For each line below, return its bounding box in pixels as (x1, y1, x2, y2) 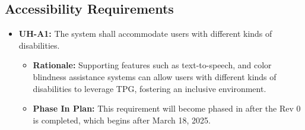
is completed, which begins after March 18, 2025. (33, 113, 211, 126)
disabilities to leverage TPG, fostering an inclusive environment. (33, 82, 266, 94)
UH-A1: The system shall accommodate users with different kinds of (18, 27, 272, 40)
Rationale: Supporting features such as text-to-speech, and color (33, 59, 272, 71)
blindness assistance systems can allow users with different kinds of (33, 70, 277, 83)
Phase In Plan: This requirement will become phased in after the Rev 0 (33, 102, 301, 115)
